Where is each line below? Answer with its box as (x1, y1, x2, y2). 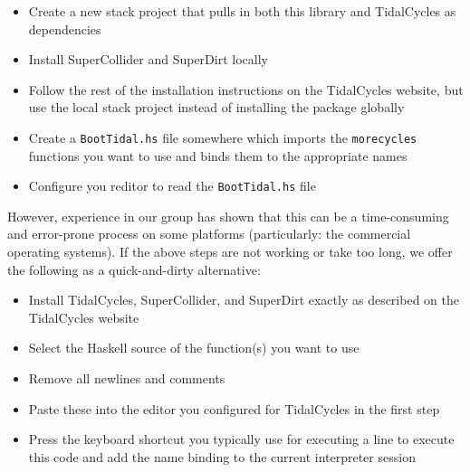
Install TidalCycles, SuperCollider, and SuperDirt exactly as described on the (28, 290, 459, 309)
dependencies (28, 19, 101, 38)
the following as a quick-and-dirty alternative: (7, 260, 261, 278)
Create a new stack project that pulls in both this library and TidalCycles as (28, 2, 456, 20)
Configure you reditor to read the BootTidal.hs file (28, 176, 316, 195)
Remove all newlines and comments (28, 369, 225, 388)
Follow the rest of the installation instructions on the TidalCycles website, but (28, 80, 464, 99)
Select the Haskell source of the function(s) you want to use (28, 338, 360, 357)
